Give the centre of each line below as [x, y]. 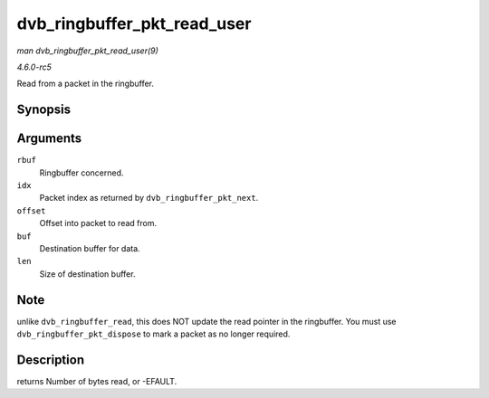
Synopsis [44, 110]
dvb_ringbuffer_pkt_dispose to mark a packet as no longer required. [153, 334]
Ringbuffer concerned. [81, 173]
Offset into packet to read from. [98, 223]
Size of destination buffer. [87, 274]
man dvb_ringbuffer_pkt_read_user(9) [87, 51]
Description [51, 360]
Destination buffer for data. [90, 248]
